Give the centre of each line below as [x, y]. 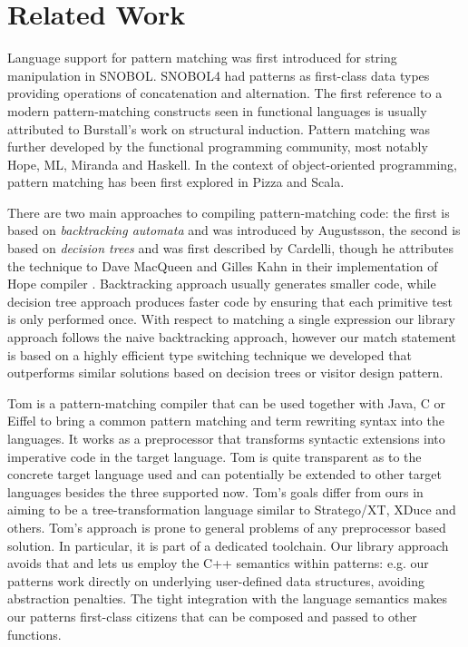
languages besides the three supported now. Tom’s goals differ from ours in [215, 491]
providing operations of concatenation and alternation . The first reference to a [225, 93]
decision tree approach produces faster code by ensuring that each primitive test [230, 301]
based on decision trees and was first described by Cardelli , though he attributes [230, 248]
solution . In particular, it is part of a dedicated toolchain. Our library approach [228, 545]
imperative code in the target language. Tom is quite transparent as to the [214, 456]
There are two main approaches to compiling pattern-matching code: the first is [229, 212]
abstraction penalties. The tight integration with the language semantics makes [228, 598]
